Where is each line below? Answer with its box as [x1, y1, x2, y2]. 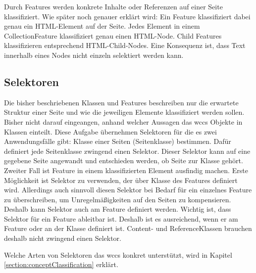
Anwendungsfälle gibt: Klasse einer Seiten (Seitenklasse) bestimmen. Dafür [4, 136, 231, 146]
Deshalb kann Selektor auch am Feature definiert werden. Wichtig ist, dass [4, 204, 231, 214]
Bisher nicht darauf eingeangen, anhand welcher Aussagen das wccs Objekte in [4, 116, 243, 127]
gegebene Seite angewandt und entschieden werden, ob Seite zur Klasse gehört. [4, 155, 243, 166]
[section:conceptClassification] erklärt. [4, 259, 118, 270]
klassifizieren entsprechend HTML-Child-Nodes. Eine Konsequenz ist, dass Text [4, 40, 246, 50]
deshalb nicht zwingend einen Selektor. [4, 233, 121, 243]
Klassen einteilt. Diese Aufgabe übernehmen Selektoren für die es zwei [4, 126, 217, 136]
